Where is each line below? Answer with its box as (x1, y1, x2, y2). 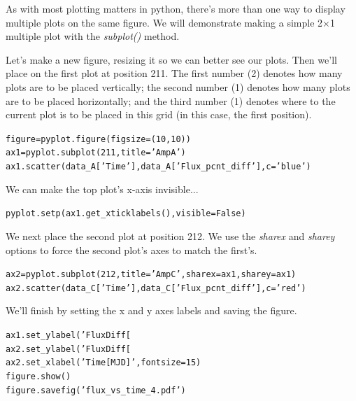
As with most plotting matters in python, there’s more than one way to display (6, 1, 346, 15)
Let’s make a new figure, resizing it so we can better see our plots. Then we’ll (6, 52, 337, 66)
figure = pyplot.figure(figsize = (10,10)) (6, 134, 191, 144)
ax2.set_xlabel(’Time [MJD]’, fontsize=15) (6, 358, 201, 368)
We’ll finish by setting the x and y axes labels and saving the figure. (6, 303, 297, 318)
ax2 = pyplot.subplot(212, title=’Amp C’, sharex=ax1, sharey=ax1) (6, 269, 297, 280)
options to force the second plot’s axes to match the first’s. (6, 242, 257, 257)
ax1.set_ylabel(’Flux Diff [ (6, 330, 131, 341)
